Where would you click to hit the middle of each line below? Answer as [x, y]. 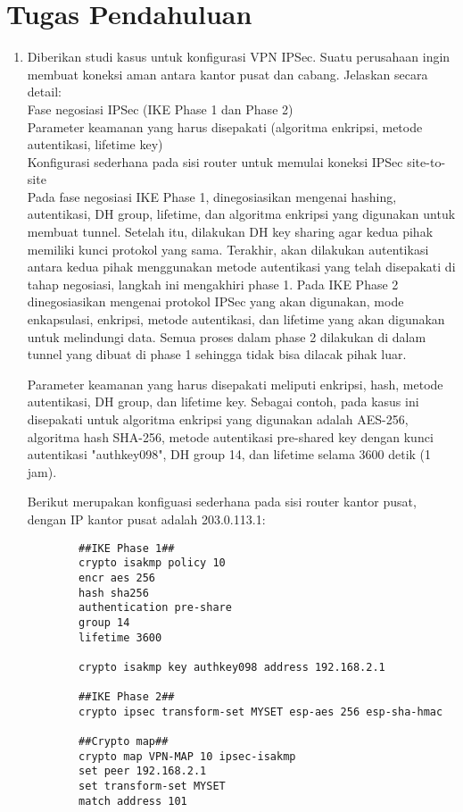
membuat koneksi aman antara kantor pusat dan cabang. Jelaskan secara [227, 74]
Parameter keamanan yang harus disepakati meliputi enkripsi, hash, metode [235, 384]
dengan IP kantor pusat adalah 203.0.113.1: [146, 519]
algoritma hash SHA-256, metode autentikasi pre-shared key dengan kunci [230, 436]
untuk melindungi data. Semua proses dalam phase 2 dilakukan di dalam [227, 336]
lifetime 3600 [120, 637]
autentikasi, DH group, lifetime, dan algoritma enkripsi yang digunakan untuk [241, 214]
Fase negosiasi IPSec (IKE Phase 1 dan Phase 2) [160, 109]
